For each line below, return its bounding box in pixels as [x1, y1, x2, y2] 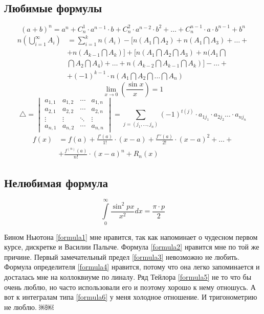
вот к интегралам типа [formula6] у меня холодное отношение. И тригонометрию [4, 291, 257, 302]
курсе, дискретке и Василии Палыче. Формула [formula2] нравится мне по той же [4, 241, 259, 252]
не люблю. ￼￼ [4, 301, 54, 312]
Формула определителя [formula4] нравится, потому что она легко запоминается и [4, 261, 260, 272]
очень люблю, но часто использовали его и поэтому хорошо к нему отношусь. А [4, 281, 256, 292]
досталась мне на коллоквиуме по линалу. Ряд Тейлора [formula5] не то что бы [4, 271, 252, 282]
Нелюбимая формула [4, 174, 108, 190]
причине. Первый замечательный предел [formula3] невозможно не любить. [4, 251, 239, 262]
